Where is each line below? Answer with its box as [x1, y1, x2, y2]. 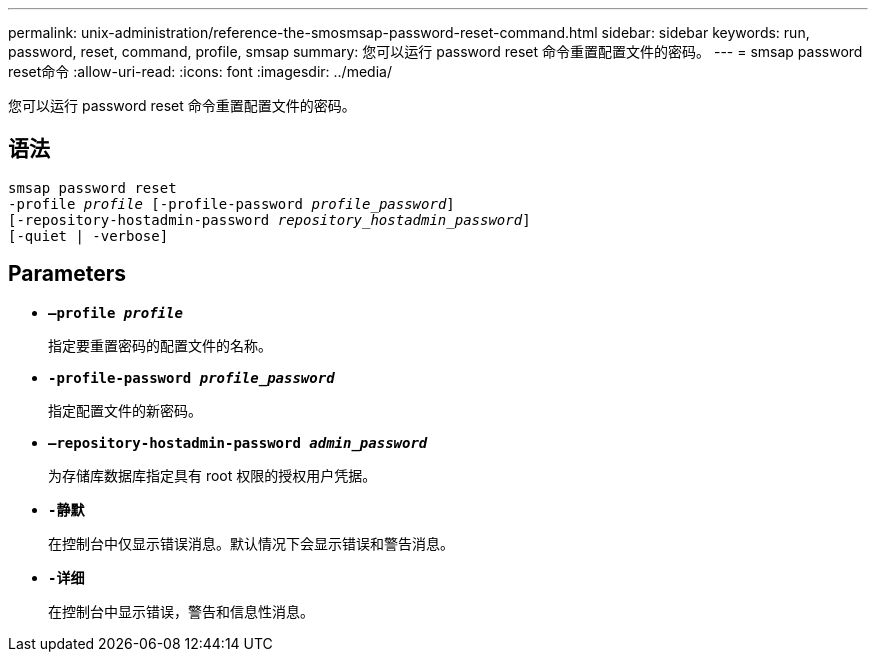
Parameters [8, 261, 126, 287]
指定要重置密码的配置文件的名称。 [48, 336, 272, 354]
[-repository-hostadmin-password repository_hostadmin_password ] [8, 211, 531, 228]
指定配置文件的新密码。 [48, 401, 202, 419]
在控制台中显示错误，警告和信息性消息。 [48, 602, 314, 620]
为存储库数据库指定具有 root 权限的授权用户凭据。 [48, 466, 377, 484]
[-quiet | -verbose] [8, 227, 169, 244]
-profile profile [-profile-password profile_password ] [8, 195, 455, 212]
